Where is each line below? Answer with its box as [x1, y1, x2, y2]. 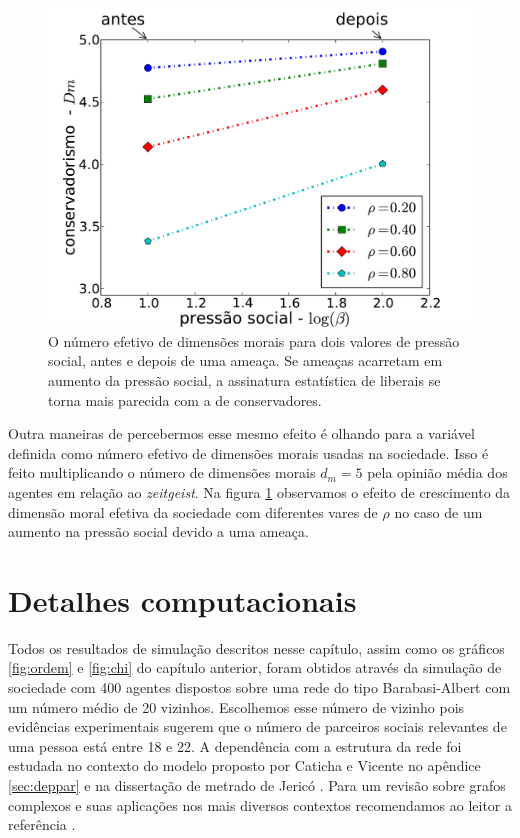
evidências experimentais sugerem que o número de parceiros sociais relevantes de [8, 716, 507, 737]
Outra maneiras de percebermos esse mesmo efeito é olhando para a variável [8, 423, 475, 444]
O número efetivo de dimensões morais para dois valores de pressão [48, 330, 460, 351]
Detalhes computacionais [8, 579, 357, 620]
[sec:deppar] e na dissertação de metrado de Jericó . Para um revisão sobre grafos [8, 775, 506, 796]
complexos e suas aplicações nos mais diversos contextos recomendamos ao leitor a [8, 794, 512, 815]
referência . [8, 814, 76, 835]
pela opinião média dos [367, 462, 508, 483]
